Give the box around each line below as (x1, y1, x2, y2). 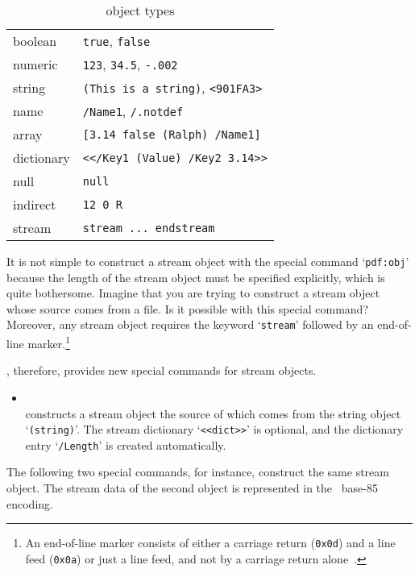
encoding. (6, 495, 53, 512)
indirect (13, 195, 56, 214)
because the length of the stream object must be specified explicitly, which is (6, 268, 385, 285)
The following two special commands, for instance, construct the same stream (6, 463, 389, 480)
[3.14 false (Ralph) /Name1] (82, 127, 261, 141)
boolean (13, 31, 57, 50)
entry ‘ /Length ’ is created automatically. (25, 436, 226, 453)
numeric (13, 55, 58, 73)
